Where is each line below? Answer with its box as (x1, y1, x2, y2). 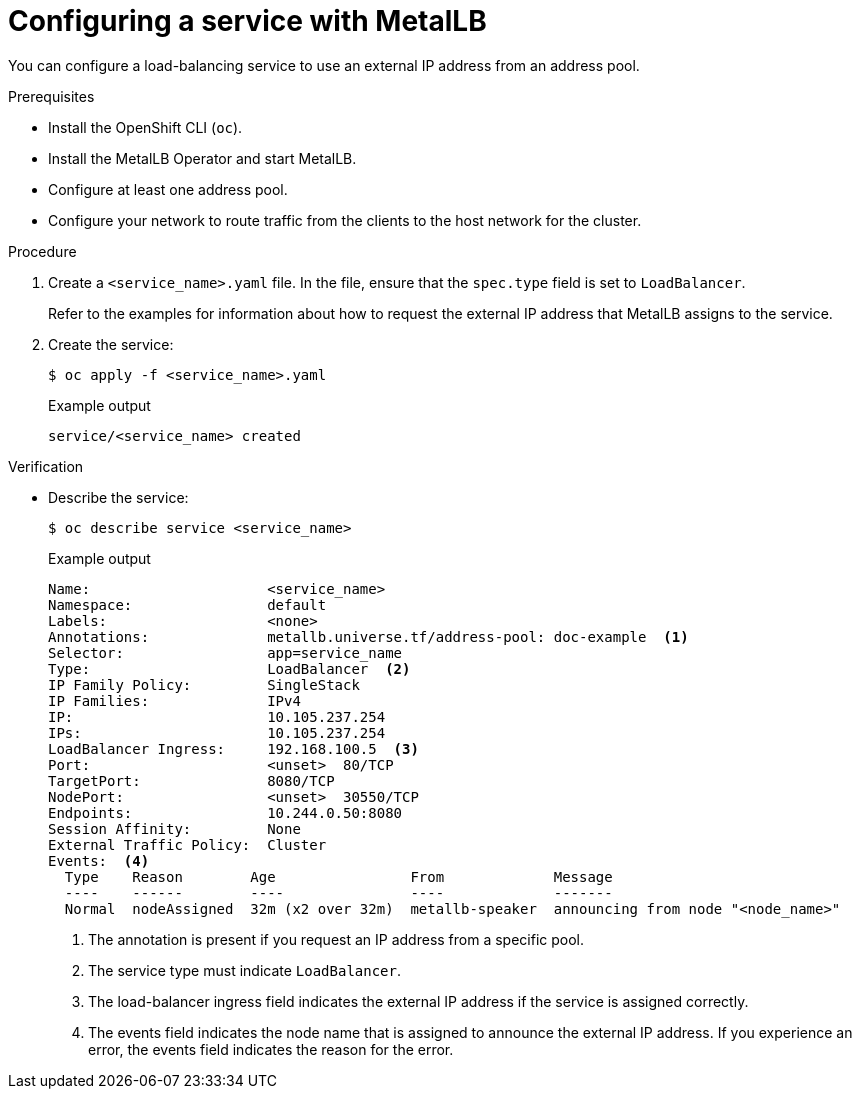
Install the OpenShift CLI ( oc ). (48, 118, 243, 136)
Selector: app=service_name (48, 644, 403, 661)
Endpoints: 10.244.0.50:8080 (48, 804, 403, 821)
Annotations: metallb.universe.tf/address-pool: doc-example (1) (48, 628, 689, 645)
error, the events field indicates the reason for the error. (88, 1040, 454, 1058)
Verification (8, 457, 84, 475)
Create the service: (48, 335, 174, 353)
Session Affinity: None (48, 820, 301, 837)
